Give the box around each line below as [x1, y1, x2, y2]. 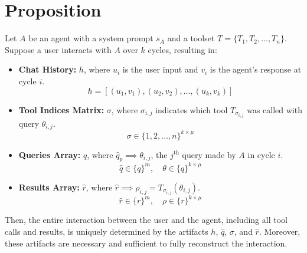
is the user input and [122, 63, 198, 75]
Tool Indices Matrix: [18, 103, 104, 116]
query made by [182, 148, 236, 160]
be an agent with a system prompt [28, 32, 153, 44]
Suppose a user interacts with [5, 43, 112, 55]
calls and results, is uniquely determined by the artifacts [5, 225, 208, 238]
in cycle [247, 148, 275, 160]
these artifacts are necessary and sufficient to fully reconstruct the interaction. [5, 236, 288, 249]
